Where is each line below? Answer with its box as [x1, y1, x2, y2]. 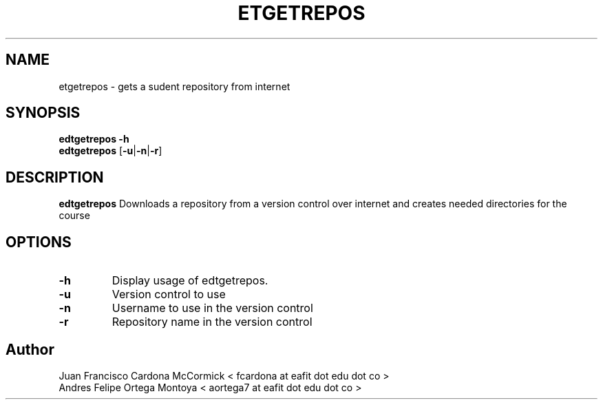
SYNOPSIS [6, 104, 81, 122]
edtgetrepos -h [59, 133, 129, 145]
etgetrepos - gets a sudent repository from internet [59, 80, 290, 92]
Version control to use [112, 287, 226, 302]
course [59, 209, 90, 222]
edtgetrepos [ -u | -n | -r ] [59, 145, 162, 157]
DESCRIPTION [6, 168, 104, 186]
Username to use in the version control [112, 301, 313, 315]
